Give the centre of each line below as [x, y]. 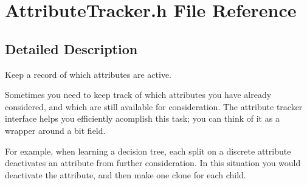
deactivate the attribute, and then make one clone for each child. [126, 174]
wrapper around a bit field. [55, 130]
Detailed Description [71, 48]
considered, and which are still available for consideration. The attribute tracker [154, 106]
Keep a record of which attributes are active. [88, 74]
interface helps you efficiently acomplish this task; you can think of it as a [142, 118]
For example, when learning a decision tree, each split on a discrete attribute [148, 151]
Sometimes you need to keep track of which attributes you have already [138, 95]
